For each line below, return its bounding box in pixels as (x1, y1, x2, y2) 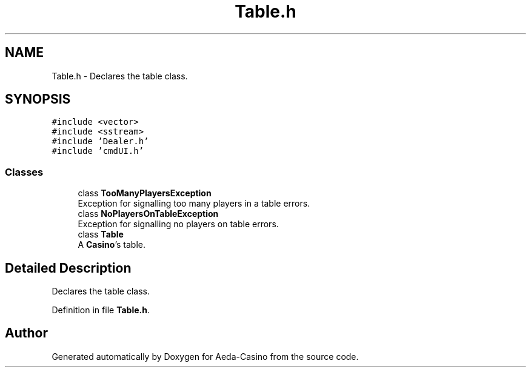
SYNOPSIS (5, 91, 71, 107)
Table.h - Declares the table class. (52, 70, 188, 81)
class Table (78, 229, 124, 240)
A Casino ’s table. (78, 239, 145, 250)
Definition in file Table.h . (52, 305, 150, 316)
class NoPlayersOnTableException (78, 208, 219, 219)
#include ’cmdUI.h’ (52, 146, 144, 156)
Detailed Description (5, 260, 132, 276)
